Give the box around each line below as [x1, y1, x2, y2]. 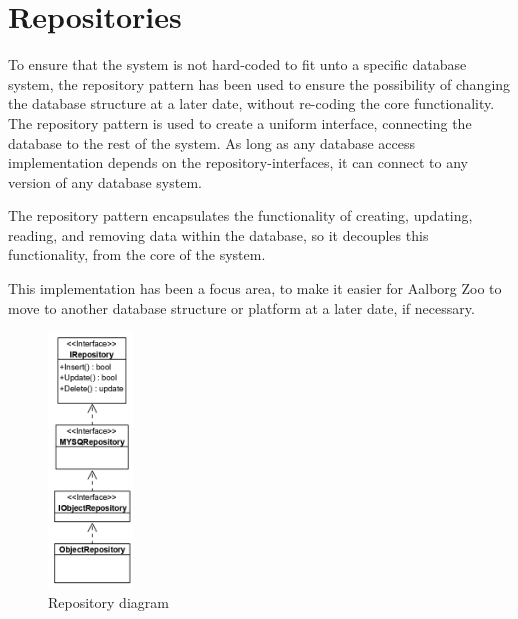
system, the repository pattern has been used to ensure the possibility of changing [8, 73, 511, 94]
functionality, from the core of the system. [8, 244, 266, 265]
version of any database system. [8, 171, 202, 192]
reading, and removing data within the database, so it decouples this [8, 224, 429, 245]
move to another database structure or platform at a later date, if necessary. [8, 297, 475, 318]
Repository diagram [48, 591, 169, 612]
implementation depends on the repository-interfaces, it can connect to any [8, 152, 469, 173]
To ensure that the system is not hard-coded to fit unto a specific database [8, 54, 467, 75]
